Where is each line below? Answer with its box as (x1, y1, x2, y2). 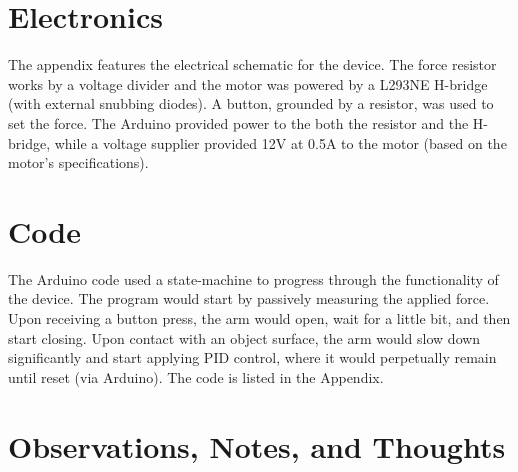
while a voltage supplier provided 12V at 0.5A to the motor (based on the (54, 132, 507, 153)
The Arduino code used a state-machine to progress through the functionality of (8, 268, 499, 289)
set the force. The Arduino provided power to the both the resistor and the (8, 112, 469, 133)
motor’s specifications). (8, 152, 149, 173)
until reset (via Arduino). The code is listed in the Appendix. (8, 366, 384, 387)
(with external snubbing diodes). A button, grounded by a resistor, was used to (8, 93, 494, 114)
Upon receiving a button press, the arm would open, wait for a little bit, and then (8, 308, 511, 328)
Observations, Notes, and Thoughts (8, 425, 506, 466)
